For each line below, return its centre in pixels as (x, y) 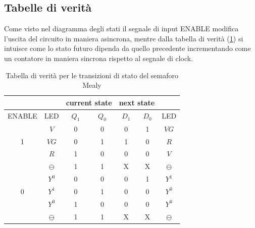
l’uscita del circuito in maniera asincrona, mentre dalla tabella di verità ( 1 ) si (124, 38)
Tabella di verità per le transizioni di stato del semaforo (92, 75)
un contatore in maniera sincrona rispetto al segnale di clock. (99, 58)
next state (137, 102)
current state (89, 102)
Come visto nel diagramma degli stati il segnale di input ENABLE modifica (121, 28)
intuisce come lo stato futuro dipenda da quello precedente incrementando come (127, 48)
